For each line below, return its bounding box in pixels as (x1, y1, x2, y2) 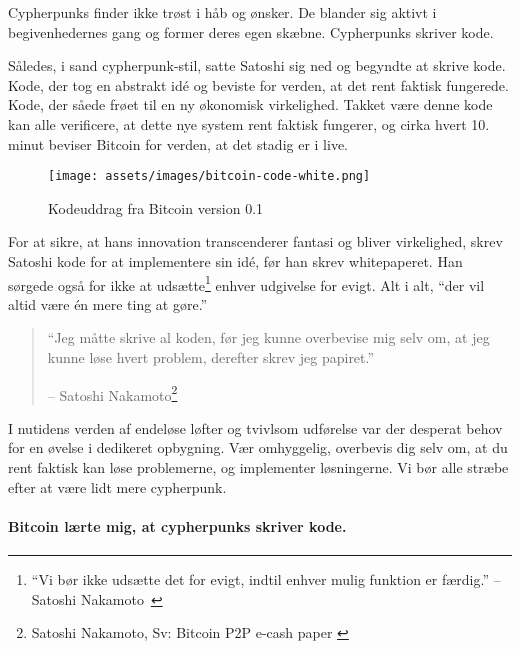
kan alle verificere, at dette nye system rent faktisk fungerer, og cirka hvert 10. (8, 113, 490, 134)
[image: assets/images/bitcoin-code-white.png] (48, 169, 371, 184)
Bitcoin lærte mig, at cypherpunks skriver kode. (8, 515, 347, 536)
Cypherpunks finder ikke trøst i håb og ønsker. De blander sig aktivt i (8, 2, 437, 22)
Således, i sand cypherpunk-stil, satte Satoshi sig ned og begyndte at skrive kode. (8, 55, 506, 76)
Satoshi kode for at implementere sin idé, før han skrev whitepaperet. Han (8, 251, 463, 271)
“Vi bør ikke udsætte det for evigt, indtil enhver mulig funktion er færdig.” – (31, 569, 501, 590)
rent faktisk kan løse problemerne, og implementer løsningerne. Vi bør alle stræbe (8, 457, 509, 478)
